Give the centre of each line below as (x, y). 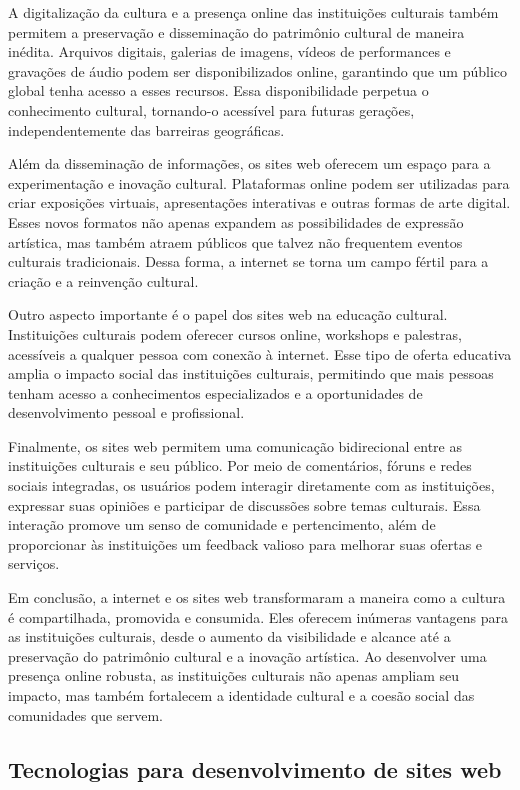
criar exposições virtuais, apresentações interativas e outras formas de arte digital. (259, 202)
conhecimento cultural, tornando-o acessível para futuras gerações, (211, 109)
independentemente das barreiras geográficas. (146, 129)
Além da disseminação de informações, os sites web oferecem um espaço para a (249, 163)
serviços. (34, 563)
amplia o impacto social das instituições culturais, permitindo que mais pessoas (251, 373)
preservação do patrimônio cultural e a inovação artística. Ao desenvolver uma (247, 655)
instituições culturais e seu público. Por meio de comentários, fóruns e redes (240, 465)
